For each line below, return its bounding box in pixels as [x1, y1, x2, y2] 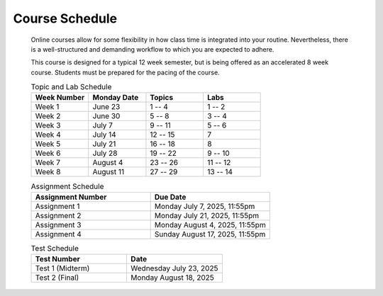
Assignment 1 [35, 201, 80, 211]
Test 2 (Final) [35, 273, 79, 283]
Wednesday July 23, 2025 [131, 263, 218, 273]
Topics [150, 93, 174, 103]
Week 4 [35, 130, 61, 140]
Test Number [35, 254, 81, 264]
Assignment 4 [35, 229, 82, 239]
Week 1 [35, 102, 60, 112]
